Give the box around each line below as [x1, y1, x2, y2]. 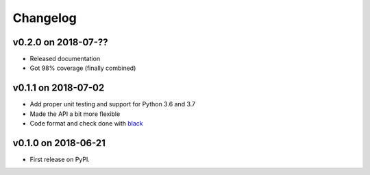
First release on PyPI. [29, 155, 90, 164]
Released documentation [29, 55, 101, 63]
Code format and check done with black [29, 119, 143, 128]
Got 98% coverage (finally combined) [29, 64, 136, 72]
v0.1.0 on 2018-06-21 [12, 137, 106, 149]
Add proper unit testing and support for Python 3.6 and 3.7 [29, 100, 195, 108]
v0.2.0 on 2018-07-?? [12, 36, 109, 48]
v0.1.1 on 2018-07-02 [12, 82, 105, 94]
